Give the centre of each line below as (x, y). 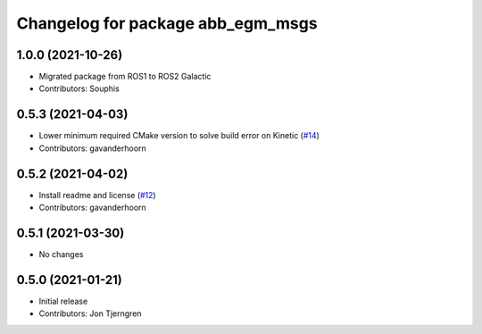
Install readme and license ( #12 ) (97, 195)
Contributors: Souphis (79, 88)
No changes (61, 254)
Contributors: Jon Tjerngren (90, 313)
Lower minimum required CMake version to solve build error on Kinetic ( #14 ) (179, 136)
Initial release (63, 301)
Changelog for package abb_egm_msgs (167, 23)
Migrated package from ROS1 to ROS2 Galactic (125, 77)
